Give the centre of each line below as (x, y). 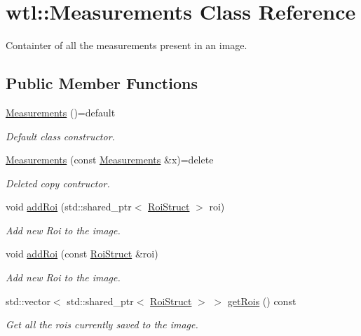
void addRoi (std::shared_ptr (69, 207)
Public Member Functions (102, 83)
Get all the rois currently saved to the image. (102, 324)
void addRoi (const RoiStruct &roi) (82, 254)
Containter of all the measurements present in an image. (127, 45)
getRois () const (262, 301)
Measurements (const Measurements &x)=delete (110, 160)
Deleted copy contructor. (58, 183)
